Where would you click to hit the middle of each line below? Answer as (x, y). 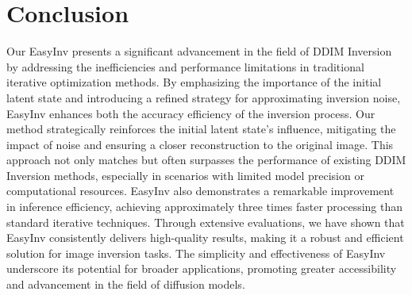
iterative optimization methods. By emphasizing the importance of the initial (194, 82)
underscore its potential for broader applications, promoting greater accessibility (202, 268)
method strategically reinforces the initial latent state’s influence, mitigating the (201, 129)
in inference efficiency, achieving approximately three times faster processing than (205, 207)
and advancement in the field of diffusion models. (126, 284)
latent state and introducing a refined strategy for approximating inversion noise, (204, 97)
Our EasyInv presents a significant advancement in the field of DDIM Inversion (199, 51)
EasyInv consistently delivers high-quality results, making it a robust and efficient (205, 238)
